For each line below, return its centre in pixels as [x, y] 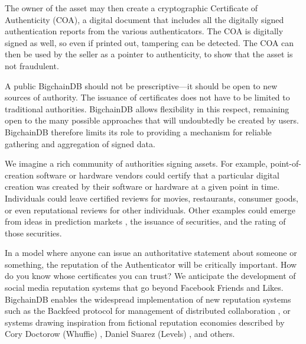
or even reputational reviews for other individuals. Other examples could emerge [150, 210]
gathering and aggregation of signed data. [80, 143]
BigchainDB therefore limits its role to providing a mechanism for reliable [138, 132]
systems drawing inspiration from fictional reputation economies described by [145, 322]
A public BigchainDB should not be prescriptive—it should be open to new [141, 85]
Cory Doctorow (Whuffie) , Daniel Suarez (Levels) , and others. [120, 334]
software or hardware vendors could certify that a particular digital [158, 175]
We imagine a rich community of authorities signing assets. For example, [136, 163]
